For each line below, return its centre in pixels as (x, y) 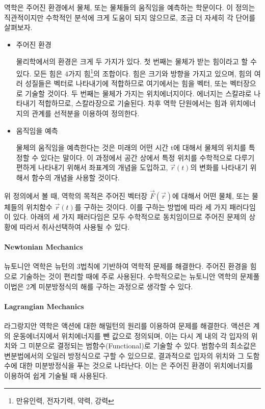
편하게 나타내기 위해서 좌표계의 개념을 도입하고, (92, 167)
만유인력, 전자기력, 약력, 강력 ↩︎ (65, 400)
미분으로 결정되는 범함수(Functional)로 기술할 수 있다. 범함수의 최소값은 (142, 346)
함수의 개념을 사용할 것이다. (76, 177)
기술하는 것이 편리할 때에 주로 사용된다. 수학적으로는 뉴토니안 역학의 (129, 276)
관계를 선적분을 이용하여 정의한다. (86, 113)
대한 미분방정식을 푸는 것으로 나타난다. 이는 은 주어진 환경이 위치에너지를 (136, 365)
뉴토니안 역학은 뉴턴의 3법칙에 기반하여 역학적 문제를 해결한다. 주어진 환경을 (126, 266)
